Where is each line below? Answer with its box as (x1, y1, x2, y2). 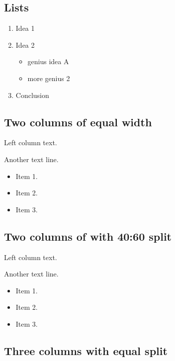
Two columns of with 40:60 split (4, 228, 172, 244)
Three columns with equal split (4, 343, 168, 358)
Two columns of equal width (4, 114, 152, 129)
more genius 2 (27, 73, 70, 83)
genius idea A (27, 56, 69, 67)
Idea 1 (15, 23, 35, 33)
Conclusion (15, 90, 49, 100)
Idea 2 (15, 39, 35, 50)
